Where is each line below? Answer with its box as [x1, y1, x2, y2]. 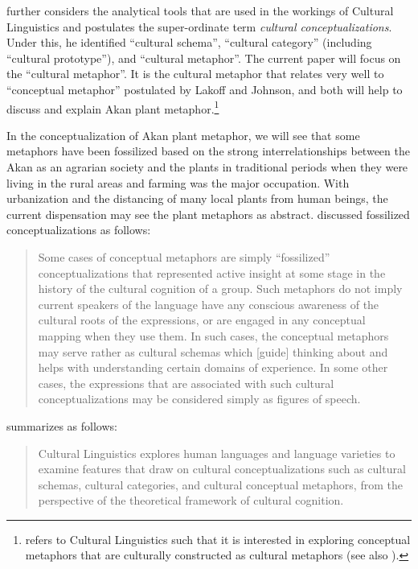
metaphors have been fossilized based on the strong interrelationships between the [6, 142, 410, 159]
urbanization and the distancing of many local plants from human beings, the [6, 190, 388, 207]
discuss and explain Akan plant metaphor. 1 [6, 97, 219, 117]
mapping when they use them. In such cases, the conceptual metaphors [38, 327, 389, 344]
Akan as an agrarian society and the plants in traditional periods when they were [6, 159, 408, 175]
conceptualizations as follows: [6, 221, 151, 238]
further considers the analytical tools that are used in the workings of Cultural [6, 2, 394, 19]
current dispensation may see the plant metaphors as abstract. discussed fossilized [6, 205, 410, 222]
